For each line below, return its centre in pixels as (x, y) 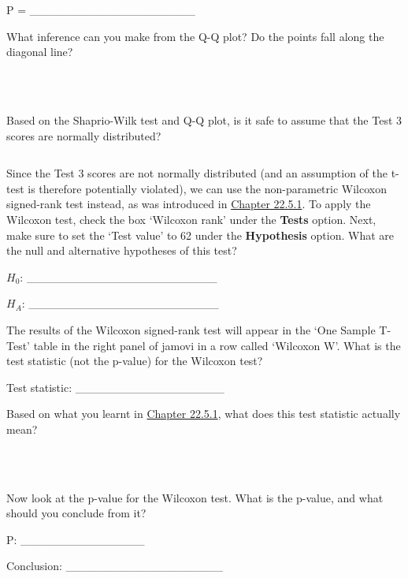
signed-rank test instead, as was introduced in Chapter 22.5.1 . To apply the (189, 204)
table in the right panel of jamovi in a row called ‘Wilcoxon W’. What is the (217, 345)
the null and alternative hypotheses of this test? (122, 250)
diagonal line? (40, 52)
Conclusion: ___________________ (115, 566)
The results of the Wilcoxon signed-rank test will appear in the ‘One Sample (191, 329)
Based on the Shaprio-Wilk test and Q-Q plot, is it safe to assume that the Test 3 (204, 119)
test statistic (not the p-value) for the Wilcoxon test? (135, 361)
